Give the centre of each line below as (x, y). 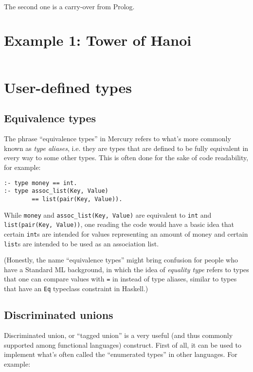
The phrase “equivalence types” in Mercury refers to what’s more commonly (117, 139)
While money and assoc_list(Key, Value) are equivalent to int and (108, 214)
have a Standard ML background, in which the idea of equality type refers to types (126, 269)
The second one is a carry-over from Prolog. (69, 6)
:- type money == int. (41, 183)
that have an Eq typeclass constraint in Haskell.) (76, 288)
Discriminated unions (59, 315)
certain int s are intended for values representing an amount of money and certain (126, 233)
